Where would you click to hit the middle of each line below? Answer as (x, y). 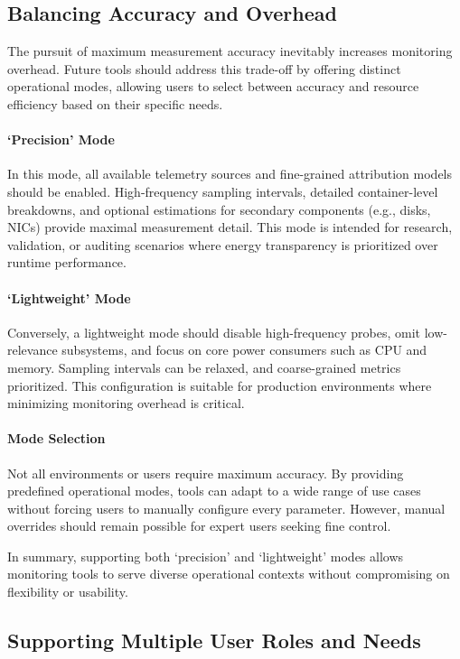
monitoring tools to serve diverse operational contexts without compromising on (229, 574)
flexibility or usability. (68, 592)
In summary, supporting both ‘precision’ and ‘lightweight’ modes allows (206, 556)
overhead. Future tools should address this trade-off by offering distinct (204, 68)
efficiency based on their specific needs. (115, 103)
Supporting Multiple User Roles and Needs (214, 640)
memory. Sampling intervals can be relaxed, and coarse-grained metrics (204, 367)
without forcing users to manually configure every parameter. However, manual (226, 508)
